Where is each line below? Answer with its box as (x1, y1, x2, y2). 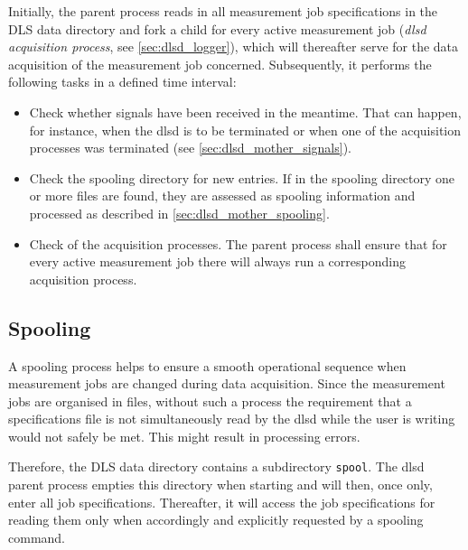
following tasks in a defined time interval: (8, 72, 237, 91)
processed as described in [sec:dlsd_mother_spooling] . (29, 203, 330, 222)
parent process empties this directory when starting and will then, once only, (8, 475, 433, 494)
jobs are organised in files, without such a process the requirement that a (8, 391, 412, 410)
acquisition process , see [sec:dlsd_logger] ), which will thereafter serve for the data (8, 37, 459, 56)
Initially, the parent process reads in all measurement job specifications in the (8, 2, 438, 20)
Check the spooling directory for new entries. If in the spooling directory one (29, 168, 455, 187)
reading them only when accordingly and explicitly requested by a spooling (8, 510, 424, 529)
